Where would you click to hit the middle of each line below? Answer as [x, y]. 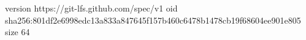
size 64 [17, 32]
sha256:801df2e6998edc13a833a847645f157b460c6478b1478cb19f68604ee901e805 [153, 20]
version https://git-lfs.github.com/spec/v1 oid [91, 8]
